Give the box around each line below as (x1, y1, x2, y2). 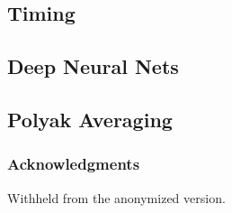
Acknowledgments (7, 153, 140, 175)
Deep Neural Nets (7, 52, 179, 80)
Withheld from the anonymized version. (7, 188, 226, 207)
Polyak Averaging (7, 105, 173, 133)
